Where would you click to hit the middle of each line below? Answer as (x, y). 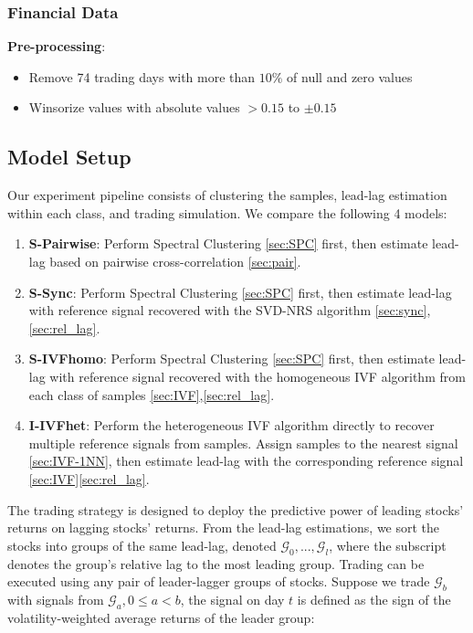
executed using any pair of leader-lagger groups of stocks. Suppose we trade (219, 581)
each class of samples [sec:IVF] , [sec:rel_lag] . (152, 394)
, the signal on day (232, 599)
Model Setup (69, 157)
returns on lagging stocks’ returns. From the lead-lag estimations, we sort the (224, 527)
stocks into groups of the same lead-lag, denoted (142, 545)
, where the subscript (388, 545)
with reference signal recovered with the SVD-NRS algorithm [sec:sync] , (230, 310)
